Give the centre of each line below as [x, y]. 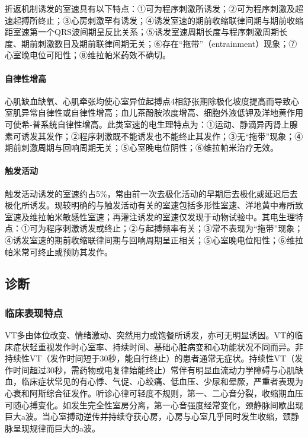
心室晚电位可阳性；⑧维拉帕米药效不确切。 [88, 55]
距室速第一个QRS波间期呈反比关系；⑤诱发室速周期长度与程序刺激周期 [142, 32]
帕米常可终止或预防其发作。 [59, 251]
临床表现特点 [34, 312]
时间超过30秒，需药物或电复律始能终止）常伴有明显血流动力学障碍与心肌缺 [158, 369]
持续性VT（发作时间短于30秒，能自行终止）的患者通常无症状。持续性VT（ [150, 358]
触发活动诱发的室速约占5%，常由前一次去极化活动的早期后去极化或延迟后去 [151, 193]
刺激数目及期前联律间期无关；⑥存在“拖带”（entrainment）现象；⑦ [167, 43]
